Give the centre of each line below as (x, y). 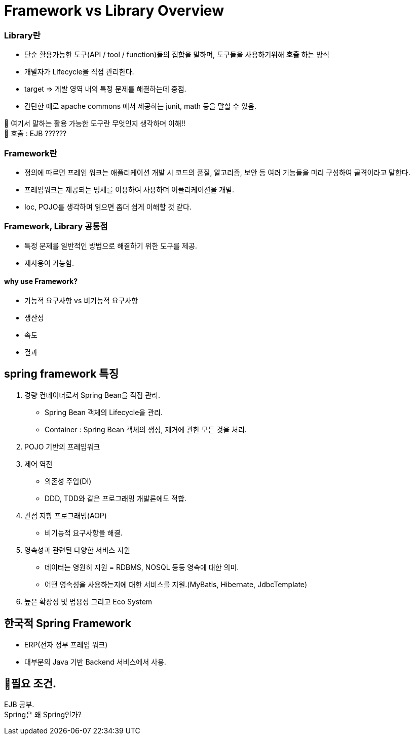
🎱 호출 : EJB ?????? (35, 134)
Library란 (22, 35)
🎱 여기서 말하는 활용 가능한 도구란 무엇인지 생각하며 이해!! (95, 124)
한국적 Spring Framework (68, 624)
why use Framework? (41, 281)
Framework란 (31, 153)
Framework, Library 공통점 (56, 227)
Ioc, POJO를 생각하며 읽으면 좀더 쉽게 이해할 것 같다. (108, 207)
